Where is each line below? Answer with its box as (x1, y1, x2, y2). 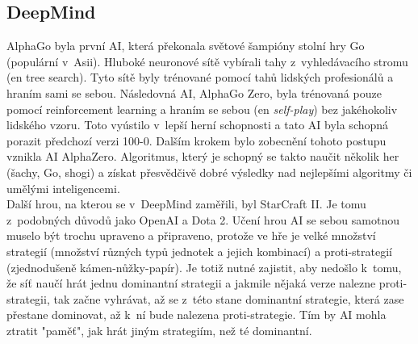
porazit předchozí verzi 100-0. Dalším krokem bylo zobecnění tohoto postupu (6, 132, 387, 149)
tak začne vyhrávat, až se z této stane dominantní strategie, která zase (53, 290, 404, 307)
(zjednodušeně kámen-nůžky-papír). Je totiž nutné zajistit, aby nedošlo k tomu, (6, 258, 402, 275)
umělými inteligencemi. (6, 179, 120, 196)
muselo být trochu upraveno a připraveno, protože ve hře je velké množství (6, 227, 376, 244)
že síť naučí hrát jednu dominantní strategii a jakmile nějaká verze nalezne (6, 275, 376, 292)
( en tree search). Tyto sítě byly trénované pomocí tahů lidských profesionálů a (6, 69, 394, 86)
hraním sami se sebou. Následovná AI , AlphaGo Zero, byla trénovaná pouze (6, 84, 382, 101)
